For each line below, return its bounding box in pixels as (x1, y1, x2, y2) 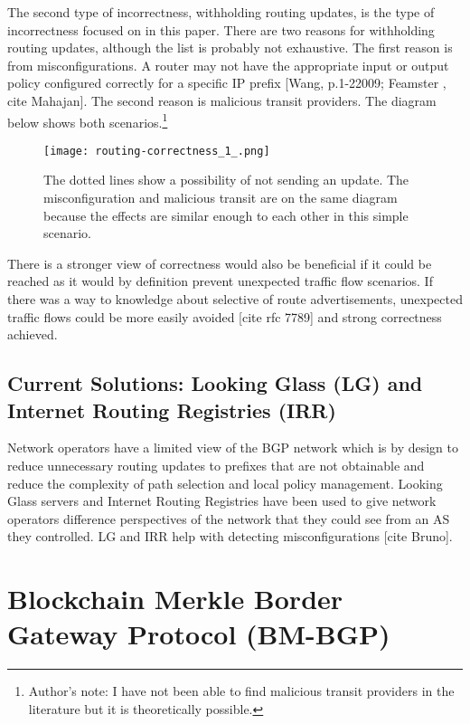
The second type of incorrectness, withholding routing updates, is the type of (7, 3, 435, 21)
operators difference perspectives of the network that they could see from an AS (7, 509, 450, 528)
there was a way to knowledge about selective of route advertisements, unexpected (7, 290, 463, 309)
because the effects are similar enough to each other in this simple (43, 205, 409, 224)
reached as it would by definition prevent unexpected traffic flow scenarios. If (7, 271, 433, 291)
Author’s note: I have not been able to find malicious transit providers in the (28, 681, 455, 700)
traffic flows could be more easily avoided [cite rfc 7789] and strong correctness (7, 307, 442, 326)
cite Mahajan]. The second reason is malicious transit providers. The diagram (7, 90, 437, 110)
